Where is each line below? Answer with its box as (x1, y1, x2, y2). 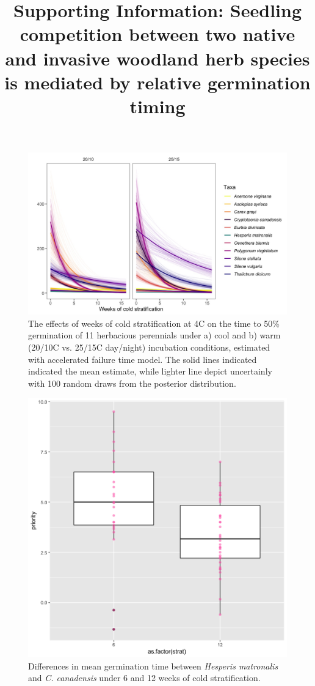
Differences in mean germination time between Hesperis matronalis (28, 659, 278, 672)
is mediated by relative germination (4, 69, 311, 94)
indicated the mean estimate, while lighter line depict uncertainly (28, 365, 272, 378)
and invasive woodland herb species (5, 45, 310, 70)
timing (129, 93, 186, 118)
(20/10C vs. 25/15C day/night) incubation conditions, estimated (28, 340, 270, 353)
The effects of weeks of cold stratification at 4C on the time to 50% (28, 316, 280, 329)
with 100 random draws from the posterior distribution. (28, 376, 236, 389)
